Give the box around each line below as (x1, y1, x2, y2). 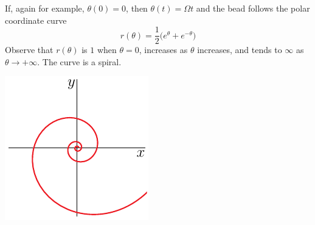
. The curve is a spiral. (37, 55, 122, 68)
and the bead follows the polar (196, 2, 310, 14)
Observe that (5, 43, 54, 56)
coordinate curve (5, 13, 67, 26)
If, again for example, (5, 2, 85, 14)
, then (126, 2, 148, 14)
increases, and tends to (197, 43, 282, 56)
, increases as (139, 43, 188, 56)
